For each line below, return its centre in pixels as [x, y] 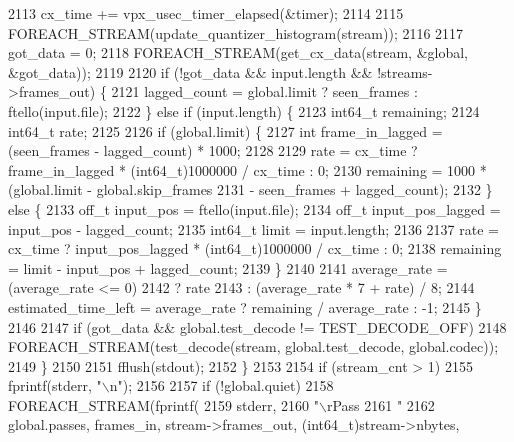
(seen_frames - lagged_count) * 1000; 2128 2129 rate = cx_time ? [213, 150]
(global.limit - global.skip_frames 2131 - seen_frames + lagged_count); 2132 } [250, 189]
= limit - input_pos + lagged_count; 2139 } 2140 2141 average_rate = [228, 267]
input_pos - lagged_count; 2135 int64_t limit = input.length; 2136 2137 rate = [253, 228]
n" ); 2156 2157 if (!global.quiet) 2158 [221, 385]
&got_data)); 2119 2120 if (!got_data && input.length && [190, 71]
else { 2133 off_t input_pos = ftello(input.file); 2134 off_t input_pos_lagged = [254, 208]
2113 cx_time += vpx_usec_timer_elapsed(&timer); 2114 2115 [206, 13]
